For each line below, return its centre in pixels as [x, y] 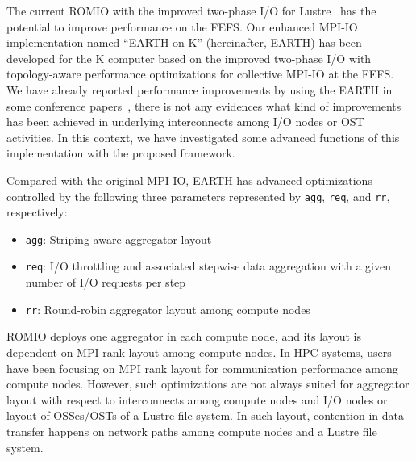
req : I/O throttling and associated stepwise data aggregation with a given [208, 266]
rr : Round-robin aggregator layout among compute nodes [168, 309]
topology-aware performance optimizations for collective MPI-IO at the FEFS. [200, 74]
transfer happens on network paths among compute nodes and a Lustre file [192, 431]
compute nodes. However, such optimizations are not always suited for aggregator [208, 384]
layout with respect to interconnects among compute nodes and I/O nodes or [197, 399]
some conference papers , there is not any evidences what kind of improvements [204, 105]
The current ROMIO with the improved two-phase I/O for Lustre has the [191, 10]
